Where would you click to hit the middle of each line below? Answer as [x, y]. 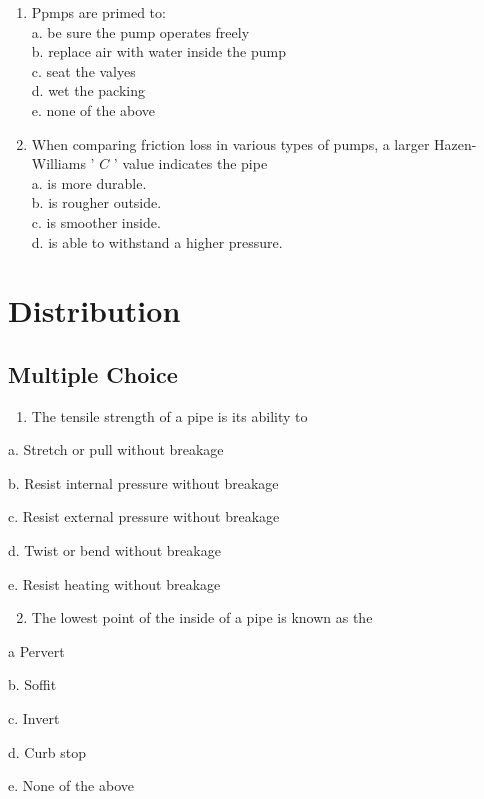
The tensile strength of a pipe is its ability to [169, 415]
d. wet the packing [88, 90]
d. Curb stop [47, 751]
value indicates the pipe [195, 163]
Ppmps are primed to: [98, 12]
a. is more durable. [89, 182]
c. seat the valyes [83, 70]
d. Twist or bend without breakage [114, 550]
